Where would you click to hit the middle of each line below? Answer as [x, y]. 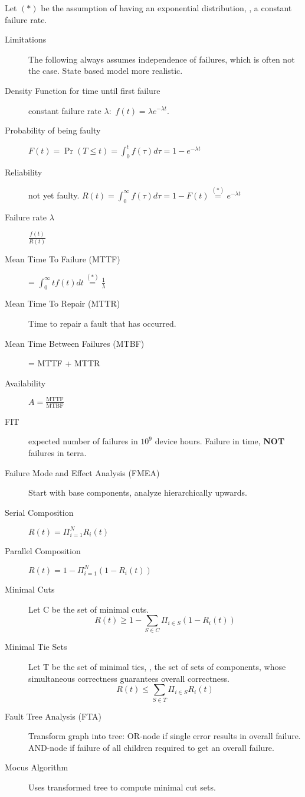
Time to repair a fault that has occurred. [102, 323]
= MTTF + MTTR [64, 363]
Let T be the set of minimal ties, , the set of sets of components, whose [157, 667]
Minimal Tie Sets [36, 647]
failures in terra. [58, 452]
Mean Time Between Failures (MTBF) [75, 343]
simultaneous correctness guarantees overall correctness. [129, 678]
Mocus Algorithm [37, 767]
